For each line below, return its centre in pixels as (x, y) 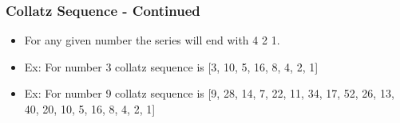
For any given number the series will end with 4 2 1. (152, 40)
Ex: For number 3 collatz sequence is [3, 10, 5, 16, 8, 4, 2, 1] (171, 66)
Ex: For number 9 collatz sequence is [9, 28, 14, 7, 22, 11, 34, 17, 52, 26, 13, (209, 93)
